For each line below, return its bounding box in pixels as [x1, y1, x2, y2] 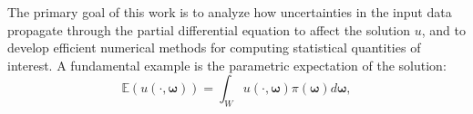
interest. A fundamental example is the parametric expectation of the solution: [7, 55, 447, 74]
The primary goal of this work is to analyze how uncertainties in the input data [7, 3, 452, 21]
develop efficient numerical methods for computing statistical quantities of [7, 38, 421, 57]
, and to [421, 20, 466, 39]
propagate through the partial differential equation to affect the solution [7, 20, 411, 39]
